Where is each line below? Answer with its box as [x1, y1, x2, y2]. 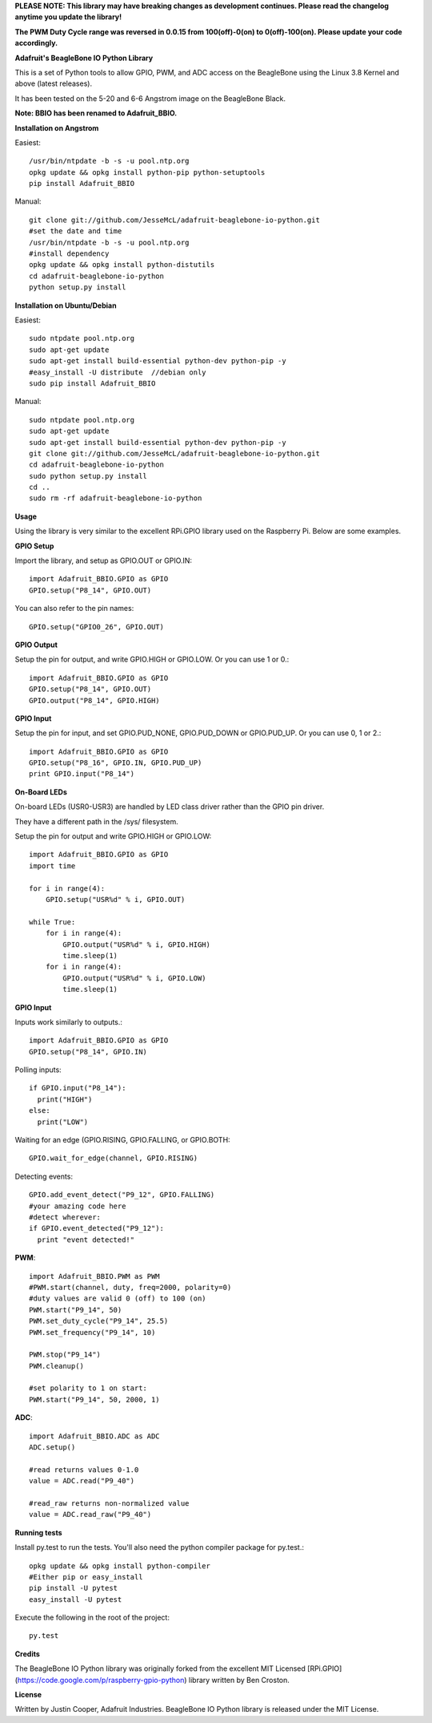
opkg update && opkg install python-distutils [29, 261, 215, 269]
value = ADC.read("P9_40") [29, 1476, 135, 1486]
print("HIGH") [37, 1094, 93, 1104]
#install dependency [29, 249, 110, 258]
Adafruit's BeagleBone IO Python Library [14, 53, 154, 63]
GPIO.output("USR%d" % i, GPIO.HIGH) [62, 940, 211, 949]
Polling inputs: [14, 1065, 62, 1074]
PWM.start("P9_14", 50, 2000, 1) [29, 1395, 160, 1404]
